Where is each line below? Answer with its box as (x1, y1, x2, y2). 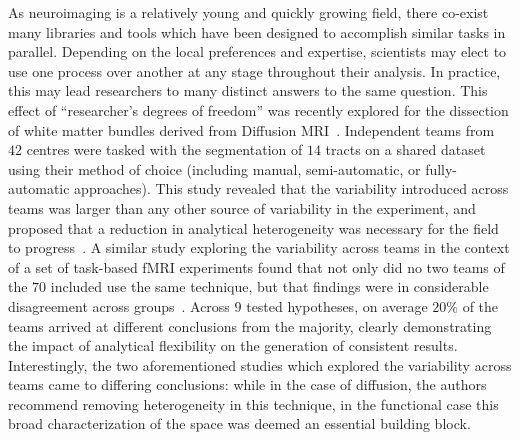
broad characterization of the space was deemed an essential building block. (8, 413, 471, 434)
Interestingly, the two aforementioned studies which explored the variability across (8, 354, 512, 375)
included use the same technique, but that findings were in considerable (50, 276, 489, 297)
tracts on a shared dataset (325, 139, 486, 160)
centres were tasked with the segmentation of (26, 139, 303, 160)
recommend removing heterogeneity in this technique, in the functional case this (8, 393, 499, 414)
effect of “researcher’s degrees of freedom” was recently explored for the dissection (8, 99, 509, 120)
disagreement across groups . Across (8, 295, 230, 316)
